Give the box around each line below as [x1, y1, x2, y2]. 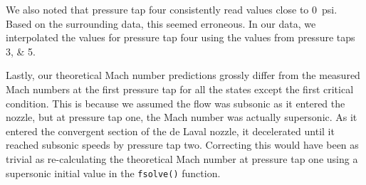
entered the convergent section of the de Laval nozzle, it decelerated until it [6, 123, 335, 138]
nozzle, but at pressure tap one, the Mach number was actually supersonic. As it [6, 110, 357, 125]
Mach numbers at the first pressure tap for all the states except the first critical [6, 81, 354, 96]
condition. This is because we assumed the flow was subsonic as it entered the [6, 95, 345, 110]
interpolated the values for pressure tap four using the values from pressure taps [6, 30, 355, 45]
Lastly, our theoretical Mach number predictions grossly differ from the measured [6, 68, 360, 83]
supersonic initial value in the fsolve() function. [6, 165, 221, 180]
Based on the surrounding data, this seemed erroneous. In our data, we [6, 16, 316, 31]
